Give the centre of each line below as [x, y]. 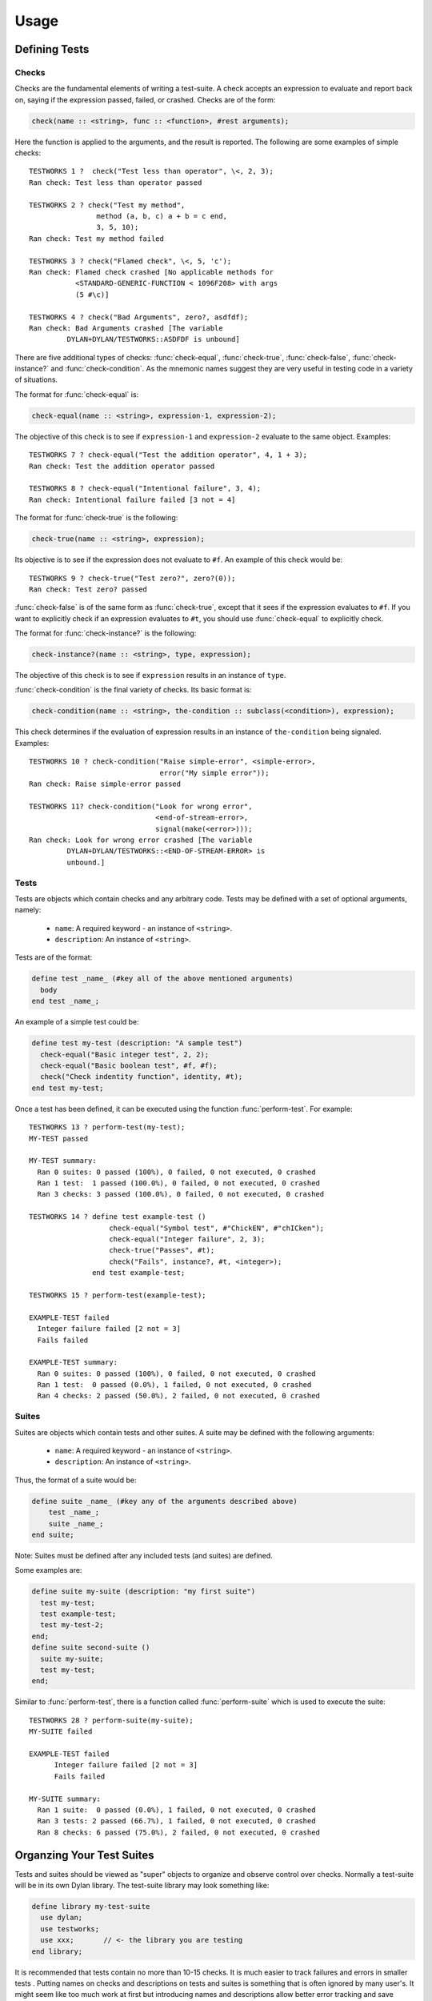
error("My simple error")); [214, 773]
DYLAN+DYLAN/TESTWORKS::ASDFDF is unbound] [153, 339]
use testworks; [70, 1929]
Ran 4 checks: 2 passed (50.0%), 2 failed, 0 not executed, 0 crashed [178, 1396]
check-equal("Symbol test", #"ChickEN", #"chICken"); [217, 1228]
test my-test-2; [72, 1625]
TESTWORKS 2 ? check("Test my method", [107, 205]
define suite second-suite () [91, 1648]
